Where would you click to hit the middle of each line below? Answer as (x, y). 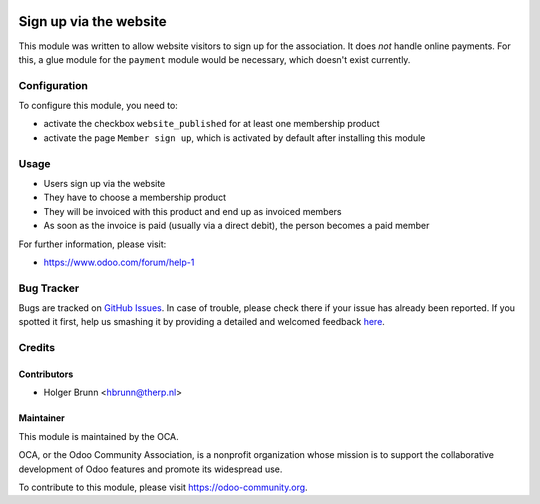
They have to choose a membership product (135, 197)
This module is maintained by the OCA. (98, 436)
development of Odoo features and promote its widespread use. (150, 469)
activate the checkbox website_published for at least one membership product (211, 124)
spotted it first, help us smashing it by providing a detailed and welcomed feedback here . (201, 322)
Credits (36, 348)
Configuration (53, 85)
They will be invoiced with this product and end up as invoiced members (192, 211)
